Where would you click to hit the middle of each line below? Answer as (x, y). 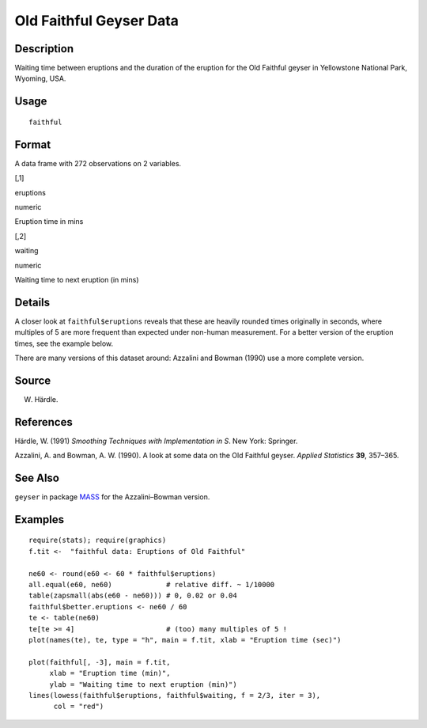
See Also (37, 478)
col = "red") (79, 707)
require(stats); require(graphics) (98, 540)
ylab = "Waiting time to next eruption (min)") (143, 684)
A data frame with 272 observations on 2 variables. (98, 163)
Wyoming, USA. (40, 78)
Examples (40, 519)
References (43, 422)
